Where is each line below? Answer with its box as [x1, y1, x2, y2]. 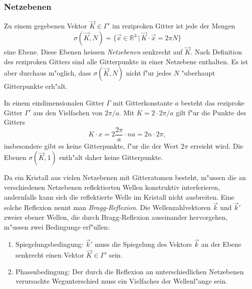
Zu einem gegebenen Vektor [4, 21, 87, 31]
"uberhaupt [181, 68, 215, 78]
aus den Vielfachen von [33, 107, 103, 117]
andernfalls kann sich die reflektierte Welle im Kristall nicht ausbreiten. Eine [4, 191, 234, 202]
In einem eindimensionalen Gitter [4, 98, 104, 108]
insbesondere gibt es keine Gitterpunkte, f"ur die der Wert [4, 140, 179, 151]
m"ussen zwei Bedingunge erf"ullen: [4, 221, 110, 232]
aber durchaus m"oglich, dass [4, 68, 91, 78]
